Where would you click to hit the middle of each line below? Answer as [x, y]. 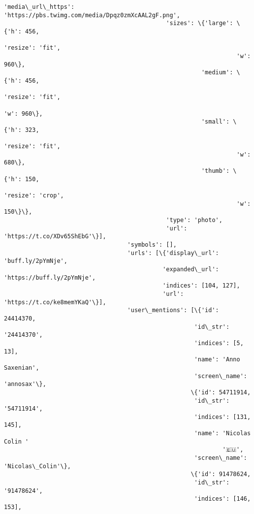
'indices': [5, [219, 343]
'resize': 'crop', [34, 196]
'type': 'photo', [194, 220]
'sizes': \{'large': [200, 23]
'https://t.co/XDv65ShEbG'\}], [55, 237]
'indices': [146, [222, 499]
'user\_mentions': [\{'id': [173, 310]
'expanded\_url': [191, 269]
